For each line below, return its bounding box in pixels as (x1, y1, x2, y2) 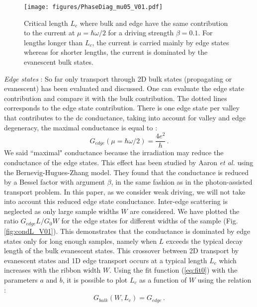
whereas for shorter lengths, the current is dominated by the (24, 47, 208, 57)
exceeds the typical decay (166, 235, 243, 246)
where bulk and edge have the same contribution (80, 17, 228, 28)
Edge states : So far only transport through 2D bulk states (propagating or (4, 73, 232, 84)
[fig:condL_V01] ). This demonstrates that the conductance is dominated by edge (4, 225, 251, 236)
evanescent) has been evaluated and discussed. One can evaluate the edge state (4, 83, 244, 94)
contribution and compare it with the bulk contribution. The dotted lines (4, 93, 227, 103)
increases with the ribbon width (4, 265, 101, 275)
